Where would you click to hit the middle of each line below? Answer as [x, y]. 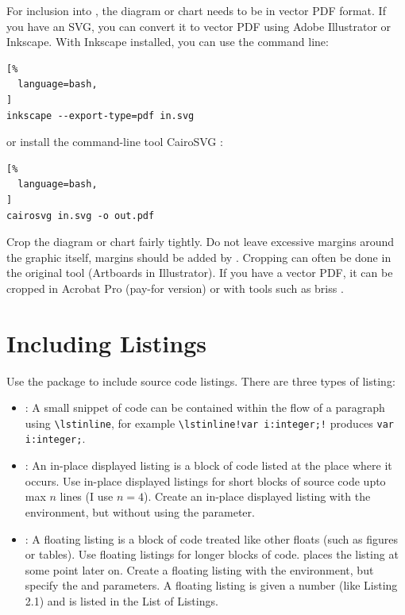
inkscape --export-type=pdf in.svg [100, 115]
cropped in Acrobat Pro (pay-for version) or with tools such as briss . [175, 288]
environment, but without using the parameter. [140, 511]
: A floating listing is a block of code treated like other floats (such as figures [211, 538]
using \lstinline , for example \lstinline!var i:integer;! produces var [209, 423]
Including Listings [106, 342]
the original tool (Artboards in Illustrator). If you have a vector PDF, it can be [200, 273]
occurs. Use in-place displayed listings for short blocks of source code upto [205, 480]
